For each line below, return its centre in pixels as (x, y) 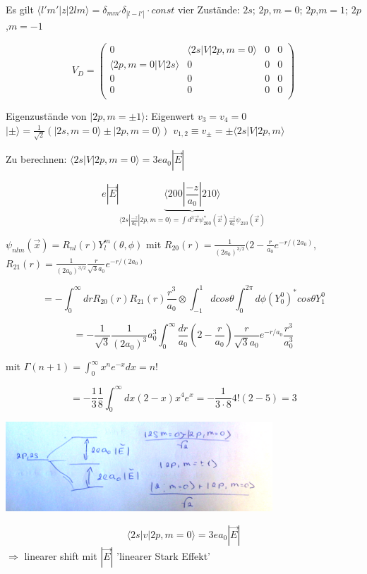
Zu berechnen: (36, 159)
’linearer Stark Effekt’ (164, 555)
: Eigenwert (170, 116)
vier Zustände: (209, 9)
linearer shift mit (61, 555)
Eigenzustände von (46, 116)
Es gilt (20, 9)
